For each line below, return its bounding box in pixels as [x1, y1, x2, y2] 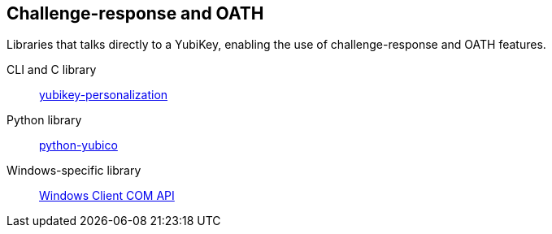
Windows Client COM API [39, 188, 175, 203]
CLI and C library [7, 63, 97, 77]
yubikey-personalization [39, 88, 168, 102]
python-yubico [39, 138, 118, 153]
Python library [7, 113, 82, 128]
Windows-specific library [7, 163, 141, 178]
